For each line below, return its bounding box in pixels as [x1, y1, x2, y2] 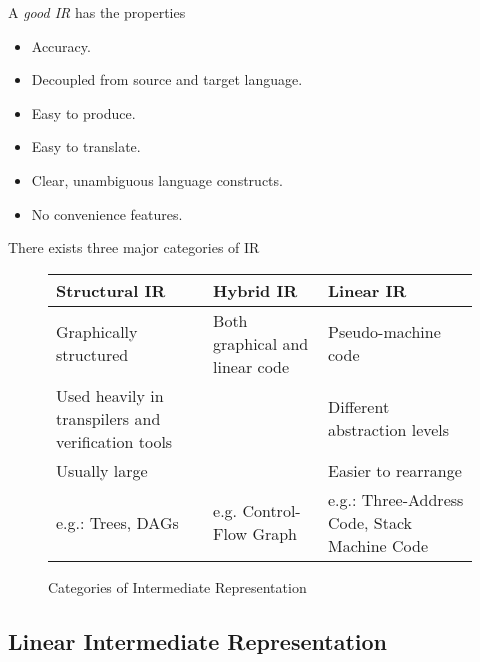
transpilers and [56, 406, 161, 430]
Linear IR [327, 278, 407, 302]
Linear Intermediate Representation [8, 625, 387, 656]
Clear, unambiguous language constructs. [31, 169, 283, 190]
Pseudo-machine [327, 320, 441, 344]
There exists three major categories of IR [8, 237, 260, 258]
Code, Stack [327, 510, 412, 534]
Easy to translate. [31, 136, 141, 157]
